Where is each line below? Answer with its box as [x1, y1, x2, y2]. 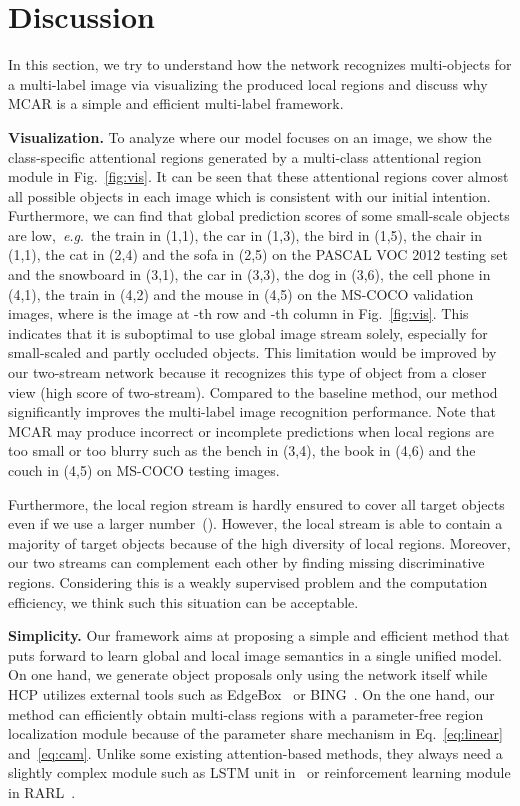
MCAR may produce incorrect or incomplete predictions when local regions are [8, 420, 494, 441]
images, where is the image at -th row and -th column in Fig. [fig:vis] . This [8, 303, 469, 324]
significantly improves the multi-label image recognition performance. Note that [8, 401, 496, 422]
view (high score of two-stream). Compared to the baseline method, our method [8, 381, 498, 402]
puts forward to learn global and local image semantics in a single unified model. [8, 644, 502, 665]
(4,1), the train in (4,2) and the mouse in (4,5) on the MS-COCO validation [8, 283, 474, 304]
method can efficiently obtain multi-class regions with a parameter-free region [8, 703, 484, 724]
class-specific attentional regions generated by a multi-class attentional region [8, 146, 482, 167]
